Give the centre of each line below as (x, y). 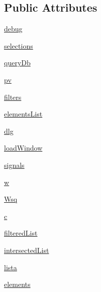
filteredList (21, 233)
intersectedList (27, 250)
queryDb (17, 63)
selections (19, 45)
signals (14, 165)
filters (13, 97)
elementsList (23, 114)
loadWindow (23, 148)
